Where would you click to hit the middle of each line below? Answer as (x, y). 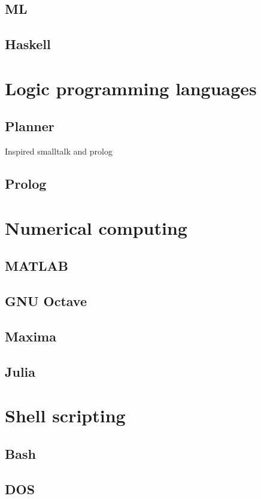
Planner (30, 126)
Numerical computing (96, 227)
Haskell (28, 44)
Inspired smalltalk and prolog (59, 151)
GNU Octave (46, 301)
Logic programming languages (131, 88)
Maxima (31, 336)
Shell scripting (65, 415)
